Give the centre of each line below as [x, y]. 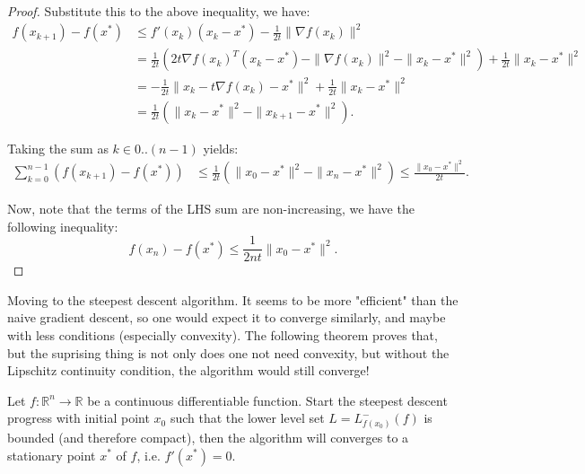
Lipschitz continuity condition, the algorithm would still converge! [188, 370]
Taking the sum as [58, 148]
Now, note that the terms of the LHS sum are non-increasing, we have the [211, 209]
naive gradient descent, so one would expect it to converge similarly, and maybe [227, 317]
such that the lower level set [247, 418]
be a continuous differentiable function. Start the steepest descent [267, 400]
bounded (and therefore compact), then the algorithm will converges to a [208, 437]
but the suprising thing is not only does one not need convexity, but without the [228, 352]
